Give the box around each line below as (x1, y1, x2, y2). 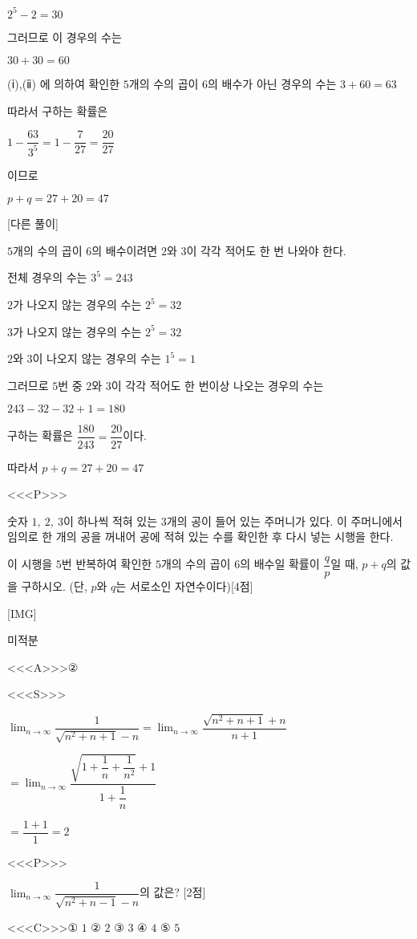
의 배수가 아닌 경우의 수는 (208, 75, 337, 92)
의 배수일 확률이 (240, 555, 320, 572)
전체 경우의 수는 (7, 269, 87, 286)
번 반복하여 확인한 (61, 555, 152, 572)
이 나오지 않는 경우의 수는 (32, 350, 161, 367)
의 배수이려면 (91, 242, 158, 258)
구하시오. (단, (21, 577, 87, 594)
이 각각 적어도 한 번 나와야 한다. (186, 242, 346, 258)
